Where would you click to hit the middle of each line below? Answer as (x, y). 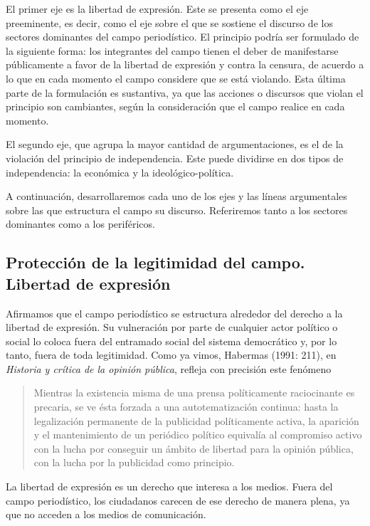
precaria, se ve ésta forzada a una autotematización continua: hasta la (186, 407)
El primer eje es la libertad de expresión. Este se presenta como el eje (157, 9)
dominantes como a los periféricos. (80, 224)
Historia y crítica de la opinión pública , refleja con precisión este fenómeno (169, 368)
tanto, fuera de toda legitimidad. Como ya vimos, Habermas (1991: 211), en (171, 355)
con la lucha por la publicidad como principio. (134, 462)
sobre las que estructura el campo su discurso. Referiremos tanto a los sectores (177, 210)
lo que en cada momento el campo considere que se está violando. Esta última (176, 78)
